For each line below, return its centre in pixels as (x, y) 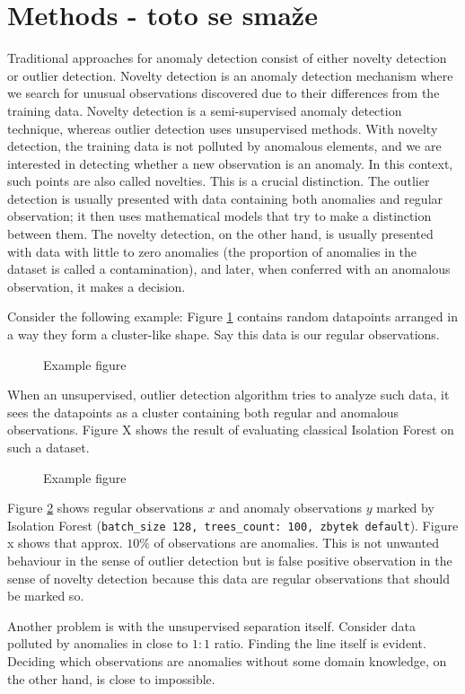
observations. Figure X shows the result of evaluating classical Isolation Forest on (231, 430)
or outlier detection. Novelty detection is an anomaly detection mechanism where (230, 75)
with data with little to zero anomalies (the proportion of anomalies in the (212, 251)
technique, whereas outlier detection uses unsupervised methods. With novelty (223, 128)
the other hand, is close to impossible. (111, 678)
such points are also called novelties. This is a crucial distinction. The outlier (219, 181)
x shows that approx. (65, 543)
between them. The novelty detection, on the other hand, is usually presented (220, 234)
